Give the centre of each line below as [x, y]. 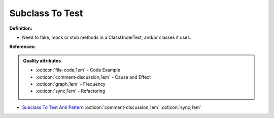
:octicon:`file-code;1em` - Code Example [78, 70]
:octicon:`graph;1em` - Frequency [71, 84]
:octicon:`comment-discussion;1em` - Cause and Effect [93, 77]
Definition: [21, 28]
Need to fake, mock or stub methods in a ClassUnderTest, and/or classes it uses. [107, 37]
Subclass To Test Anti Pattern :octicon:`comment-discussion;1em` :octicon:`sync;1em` [112, 107]
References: [23, 47]
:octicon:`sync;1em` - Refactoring [71, 91]
